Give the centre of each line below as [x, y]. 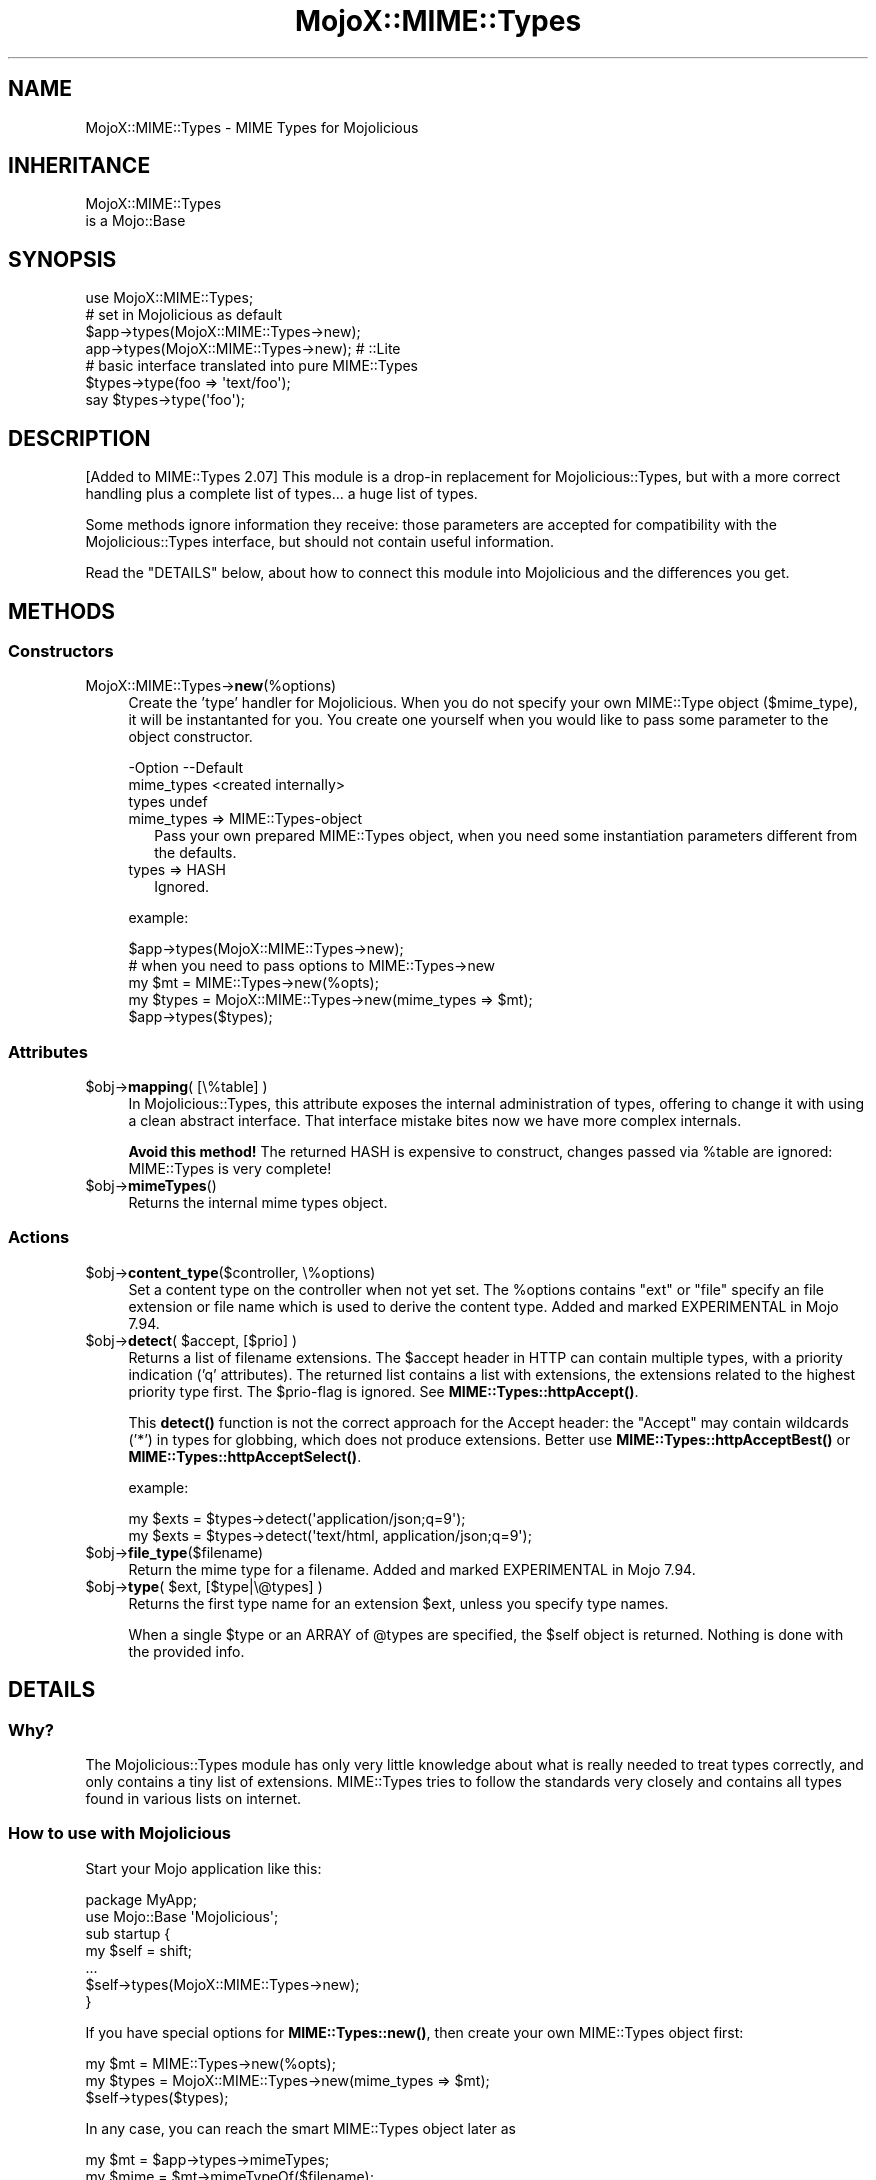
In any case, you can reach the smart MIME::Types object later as [300, 2128]
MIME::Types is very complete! [230, 1169]
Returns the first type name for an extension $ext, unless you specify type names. [398, 1603]
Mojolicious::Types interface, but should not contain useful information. [320, 542]
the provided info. [186, 1651]
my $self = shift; [139, 1950]
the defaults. [195, 853]
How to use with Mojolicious [119, 1833]
